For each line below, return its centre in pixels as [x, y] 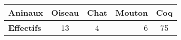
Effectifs [25, 28]
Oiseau [65, 12]
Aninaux [26, 12]
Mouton [132, 12]
